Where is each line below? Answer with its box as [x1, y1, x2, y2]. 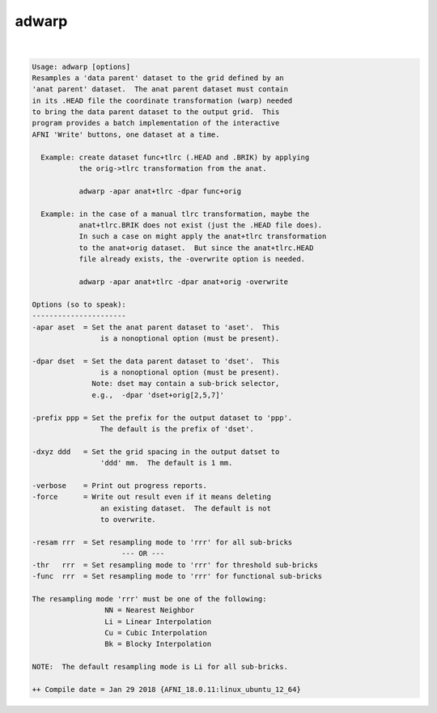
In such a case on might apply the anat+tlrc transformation [78, 231, 327, 241]
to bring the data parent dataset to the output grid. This [32, 108, 280, 117]
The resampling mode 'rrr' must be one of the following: [32, 594, 267, 603]
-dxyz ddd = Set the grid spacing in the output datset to [32, 447, 280, 456]
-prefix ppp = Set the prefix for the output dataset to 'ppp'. [32, 413, 293, 422]
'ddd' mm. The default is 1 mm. [100, 458, 233, 468]
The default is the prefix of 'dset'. [100, 425, 254, 434]
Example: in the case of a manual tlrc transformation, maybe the [40, 209, 310, 219]
